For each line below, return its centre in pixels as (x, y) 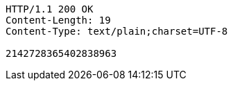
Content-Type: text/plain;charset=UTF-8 (117, 31)
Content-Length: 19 (58, 20)
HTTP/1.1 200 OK (50, 9)
